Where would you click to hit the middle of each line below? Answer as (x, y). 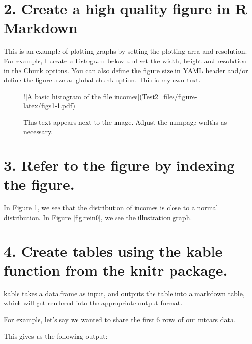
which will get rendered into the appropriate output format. (93, 303)
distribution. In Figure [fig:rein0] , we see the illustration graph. (98, 217)
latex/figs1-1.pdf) (49, 106)
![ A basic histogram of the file (68, 96)
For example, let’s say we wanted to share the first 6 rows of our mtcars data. (120, 319)
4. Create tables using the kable (113, 251)
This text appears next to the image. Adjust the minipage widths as (125, 122)
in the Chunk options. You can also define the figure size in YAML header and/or (126, 70)
